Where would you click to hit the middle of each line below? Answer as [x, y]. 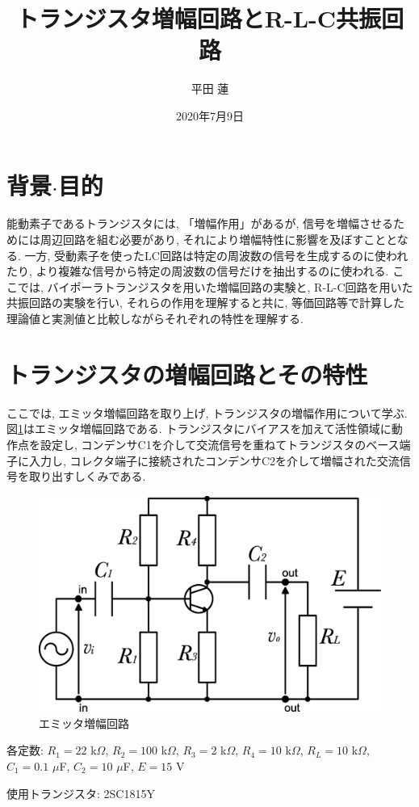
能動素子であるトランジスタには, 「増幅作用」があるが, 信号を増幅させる [200, 223]
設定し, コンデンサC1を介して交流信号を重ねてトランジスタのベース [220, 444]
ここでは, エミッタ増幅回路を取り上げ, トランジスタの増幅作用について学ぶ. [207, 412]
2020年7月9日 [210, 115]
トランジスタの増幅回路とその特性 [187, 374]
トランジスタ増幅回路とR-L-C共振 [199, 18]
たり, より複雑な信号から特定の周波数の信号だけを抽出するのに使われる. [198, 271]
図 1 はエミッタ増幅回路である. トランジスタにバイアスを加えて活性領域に [199, 429]
